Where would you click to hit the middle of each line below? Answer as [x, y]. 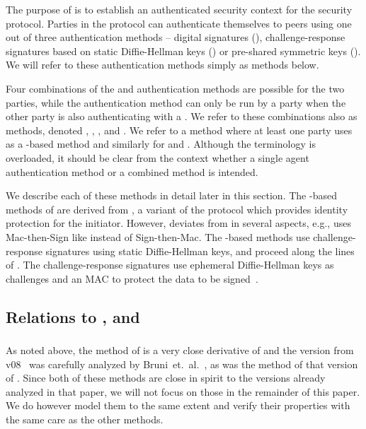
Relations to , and [73, 316]
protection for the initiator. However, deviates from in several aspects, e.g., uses [178, 223]
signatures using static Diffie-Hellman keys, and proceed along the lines [200, 251]
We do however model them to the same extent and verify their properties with [178, 405]
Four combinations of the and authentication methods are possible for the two [175, 88]
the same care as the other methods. [85, 419]
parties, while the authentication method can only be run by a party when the [176, 102]
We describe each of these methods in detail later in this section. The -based [171, 195]
